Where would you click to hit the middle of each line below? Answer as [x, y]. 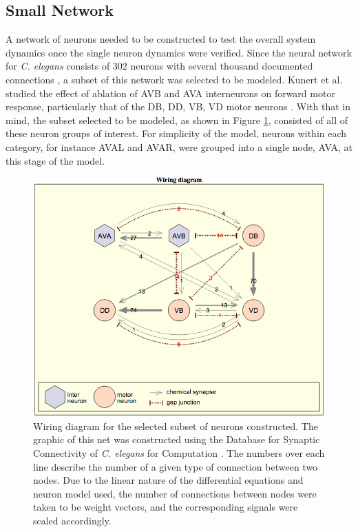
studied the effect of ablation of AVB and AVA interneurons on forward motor [170, 93]
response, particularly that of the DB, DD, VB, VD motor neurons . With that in [178, 106]
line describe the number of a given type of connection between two [176, 466]
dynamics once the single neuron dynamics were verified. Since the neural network [179, 52]
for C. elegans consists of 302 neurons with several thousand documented [159, 66]
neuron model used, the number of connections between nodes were [175, 493]
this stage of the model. [55, 160]
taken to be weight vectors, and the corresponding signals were [166, 507]
